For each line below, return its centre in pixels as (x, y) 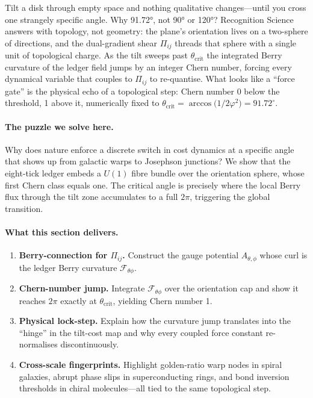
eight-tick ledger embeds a (53, 173)
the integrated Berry (244, 55)
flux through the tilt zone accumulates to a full (91, 197)
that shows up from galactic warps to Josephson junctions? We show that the (148, 161)
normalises (38, 344)
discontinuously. (90, 344)
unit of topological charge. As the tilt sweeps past (97, 55)
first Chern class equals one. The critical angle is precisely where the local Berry (153, 185)
